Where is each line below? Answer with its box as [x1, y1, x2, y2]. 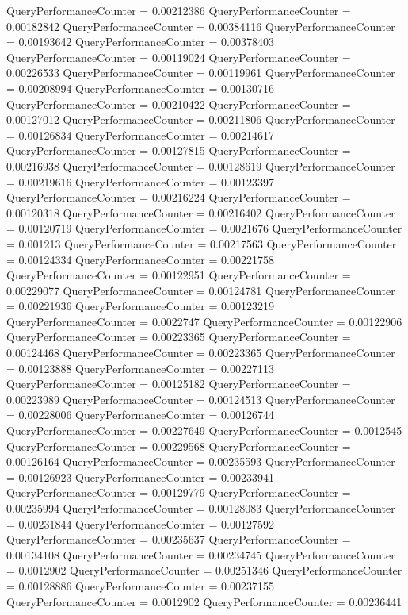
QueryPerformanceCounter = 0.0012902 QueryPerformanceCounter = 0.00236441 [6, 593, 402, 609]
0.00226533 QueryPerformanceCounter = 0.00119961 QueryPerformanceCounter [6, 64, 395, 81]
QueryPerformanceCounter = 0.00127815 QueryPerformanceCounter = [6, 142, 351, 159]
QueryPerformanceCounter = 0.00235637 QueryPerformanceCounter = [6, 531, 351, 548]
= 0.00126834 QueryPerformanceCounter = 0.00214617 [6, 126, 274, 143]
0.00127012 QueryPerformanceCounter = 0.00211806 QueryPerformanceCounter [6, 111, 395, 128]
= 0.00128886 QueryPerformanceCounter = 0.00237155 [6, 577, 274, 594]
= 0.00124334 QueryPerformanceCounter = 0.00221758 [6, 251, 274, 267]
